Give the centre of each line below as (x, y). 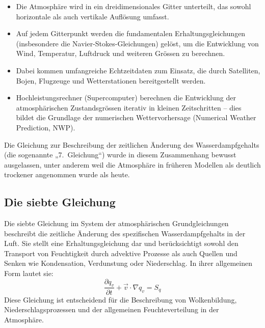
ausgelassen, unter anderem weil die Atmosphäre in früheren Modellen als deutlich (132, 164)
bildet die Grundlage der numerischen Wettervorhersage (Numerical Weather (136, 117)
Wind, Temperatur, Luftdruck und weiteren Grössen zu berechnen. (121, 53)
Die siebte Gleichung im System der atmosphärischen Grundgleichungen (116, 223)
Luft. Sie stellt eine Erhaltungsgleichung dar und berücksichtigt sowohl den (121, 243)
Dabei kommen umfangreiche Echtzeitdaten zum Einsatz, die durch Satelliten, (138, 70)
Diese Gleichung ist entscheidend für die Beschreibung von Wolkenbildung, (121, 299)
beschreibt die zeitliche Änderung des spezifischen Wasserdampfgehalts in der (125, 233)
